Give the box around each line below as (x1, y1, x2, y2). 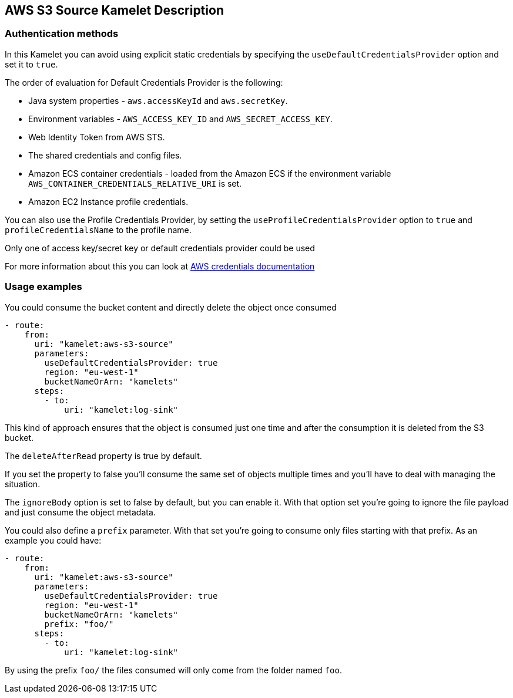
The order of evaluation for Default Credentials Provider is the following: (5, 77, 283, 87)
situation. (5, 478, 41, 489)
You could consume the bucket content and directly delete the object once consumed (5, 302, 337, 312)
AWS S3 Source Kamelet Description (5, 3, 224, 18)
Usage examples (5, 281, 82, 293)
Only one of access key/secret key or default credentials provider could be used (5, 242, 315, 253)
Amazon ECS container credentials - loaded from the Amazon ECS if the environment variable (28, 168, 391, 178)
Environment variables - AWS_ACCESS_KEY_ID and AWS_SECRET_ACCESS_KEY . (28, 113, 333, 124)
